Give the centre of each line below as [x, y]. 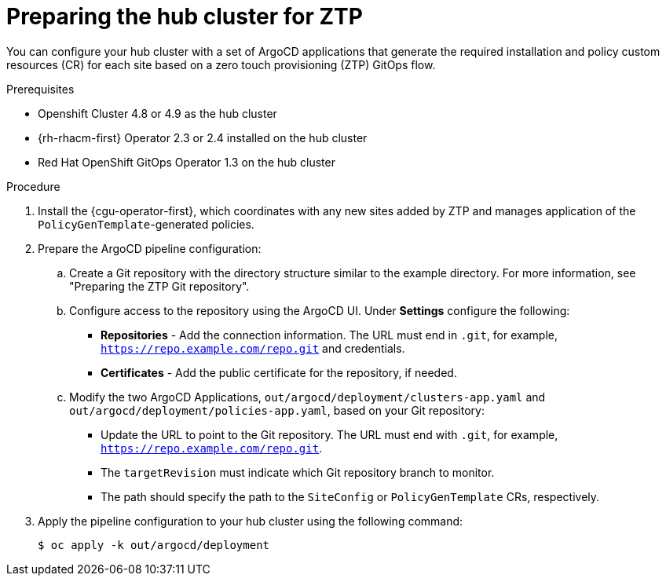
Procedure [33, 186]
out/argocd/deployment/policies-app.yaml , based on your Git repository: [277, 410]
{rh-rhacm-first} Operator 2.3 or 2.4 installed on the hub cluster [203, 137]
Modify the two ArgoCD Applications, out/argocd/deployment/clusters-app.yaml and [307, 397]
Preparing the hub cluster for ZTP [185, 16]
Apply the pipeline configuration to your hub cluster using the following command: [251, 521]
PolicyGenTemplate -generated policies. [146, 224]
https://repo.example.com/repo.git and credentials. [253, 348]
